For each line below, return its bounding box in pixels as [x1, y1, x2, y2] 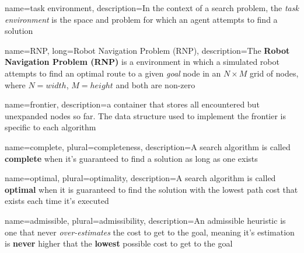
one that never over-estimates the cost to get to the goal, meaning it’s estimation [5, 226, 295, 238]
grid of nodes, [250, 67, 299, 79]
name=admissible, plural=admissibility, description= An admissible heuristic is [5, 214, 286, 226]
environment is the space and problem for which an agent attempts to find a [5, 13, 278, 25]
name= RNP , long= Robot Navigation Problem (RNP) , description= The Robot [5, 44, 290, 56]
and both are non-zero [116, 78, 195, 91]
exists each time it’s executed [5, 195, 109, 207]
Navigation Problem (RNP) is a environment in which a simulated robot [5, 56, 279, 68]
